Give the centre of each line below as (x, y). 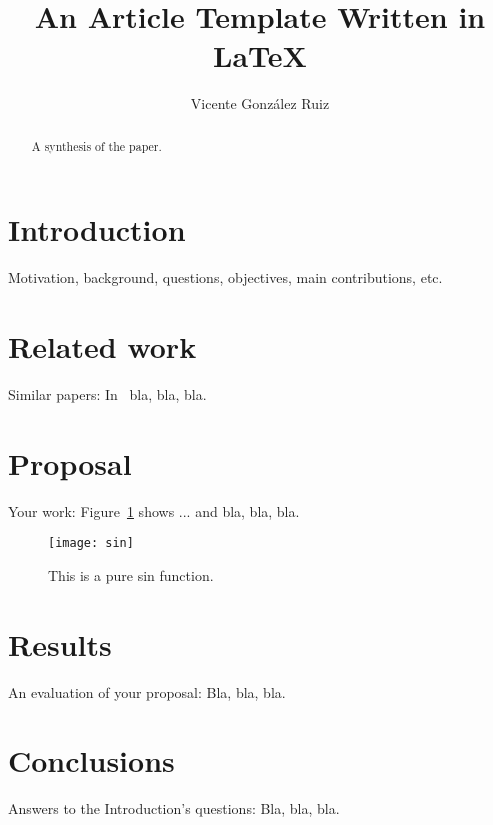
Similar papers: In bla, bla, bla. (107, 394)
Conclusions (91, 760)
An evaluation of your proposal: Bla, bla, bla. (147, 691)
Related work (102, 346)
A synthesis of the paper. (96, 145)
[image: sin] (91, 543)
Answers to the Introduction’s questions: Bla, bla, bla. (174, 808)
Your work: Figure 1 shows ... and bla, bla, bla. (154, 510)
